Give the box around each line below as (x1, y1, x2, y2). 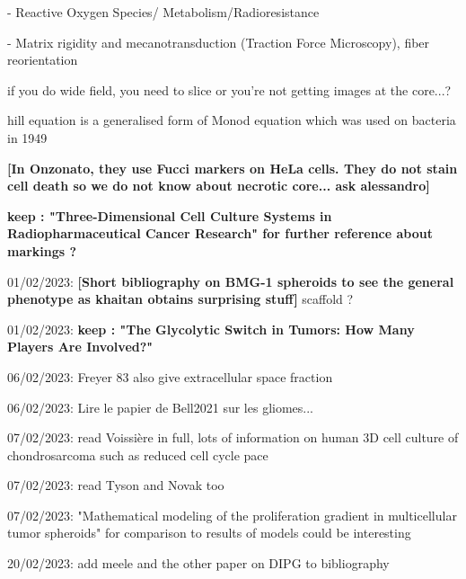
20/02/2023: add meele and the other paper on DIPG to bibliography (7, 554, 390, 573)
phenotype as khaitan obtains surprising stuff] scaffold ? (7, 289, 354, 308)
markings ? (7, 241, 77, 260)
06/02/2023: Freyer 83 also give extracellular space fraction (7, 367, 333, 386)
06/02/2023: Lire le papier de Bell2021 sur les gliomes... (7, 397, 313, 416)
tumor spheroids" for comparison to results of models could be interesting (7, 523, 411, 542)
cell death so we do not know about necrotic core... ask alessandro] (7, 176, 430, 195)
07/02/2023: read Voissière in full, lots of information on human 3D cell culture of (7, 428, 459, 447)
